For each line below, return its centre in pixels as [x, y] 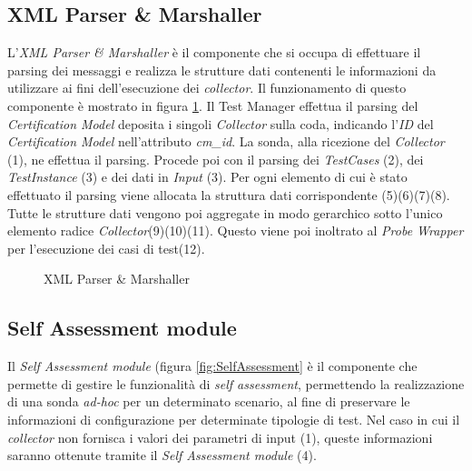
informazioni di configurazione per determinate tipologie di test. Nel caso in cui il [234, 419]
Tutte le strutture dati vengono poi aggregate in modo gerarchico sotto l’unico [225, 212]
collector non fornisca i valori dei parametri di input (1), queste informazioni [220, 437]
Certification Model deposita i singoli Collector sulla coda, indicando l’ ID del [221, 123]
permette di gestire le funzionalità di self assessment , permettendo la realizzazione [236, 383]
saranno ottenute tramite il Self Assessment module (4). [162, 455]
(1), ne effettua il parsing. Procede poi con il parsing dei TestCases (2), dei [216, 159]
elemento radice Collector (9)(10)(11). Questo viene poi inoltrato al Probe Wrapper [236, 230]
